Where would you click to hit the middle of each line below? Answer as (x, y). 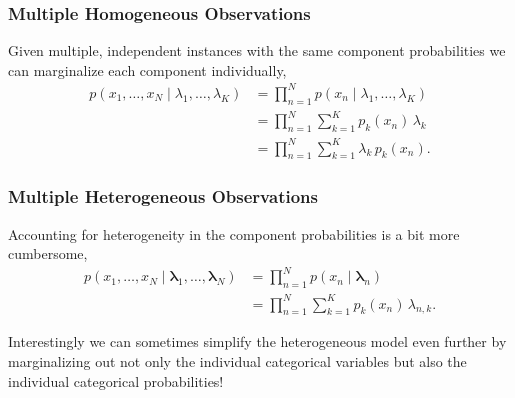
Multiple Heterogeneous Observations (163, 196)
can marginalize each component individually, (147, 69)
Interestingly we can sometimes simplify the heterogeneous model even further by (257, 341)
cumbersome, (48, 253)
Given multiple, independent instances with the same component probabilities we (257, 50)
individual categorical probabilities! (116, 380)
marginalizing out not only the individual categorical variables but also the (237, 361)
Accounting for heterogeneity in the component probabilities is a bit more (234, 233)
